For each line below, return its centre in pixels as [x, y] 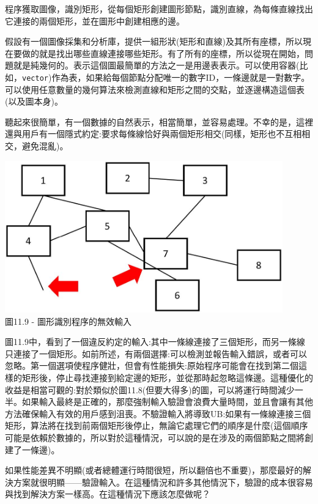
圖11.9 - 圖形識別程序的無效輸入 [68, 321]
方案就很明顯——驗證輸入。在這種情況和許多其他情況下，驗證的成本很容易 [163, 482]
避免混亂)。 [45, 146]
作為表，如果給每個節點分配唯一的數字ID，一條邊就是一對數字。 [181, 77]
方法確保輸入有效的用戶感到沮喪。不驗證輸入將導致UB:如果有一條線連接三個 [158, 413]
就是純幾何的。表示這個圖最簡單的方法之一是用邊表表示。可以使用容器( [156, 65]
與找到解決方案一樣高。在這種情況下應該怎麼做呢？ [108, 494]
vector [35, 78]
